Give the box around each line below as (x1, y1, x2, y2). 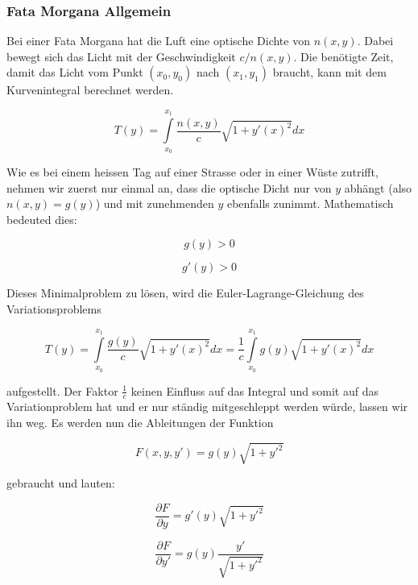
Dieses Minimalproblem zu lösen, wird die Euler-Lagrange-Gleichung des (6, 284, 364, 301)
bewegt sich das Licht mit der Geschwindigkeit (6, 48, 236, 64)
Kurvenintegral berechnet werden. (6, 81, 174, 98)
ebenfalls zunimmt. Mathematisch (226, 195, 394, 212)
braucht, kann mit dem (272, 64, 387, 81)
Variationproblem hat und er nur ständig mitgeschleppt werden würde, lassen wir (6, 398, 408, 415)
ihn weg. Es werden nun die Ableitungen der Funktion (6, 413, 274, 430)
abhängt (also (344, 179, 412, 196)
